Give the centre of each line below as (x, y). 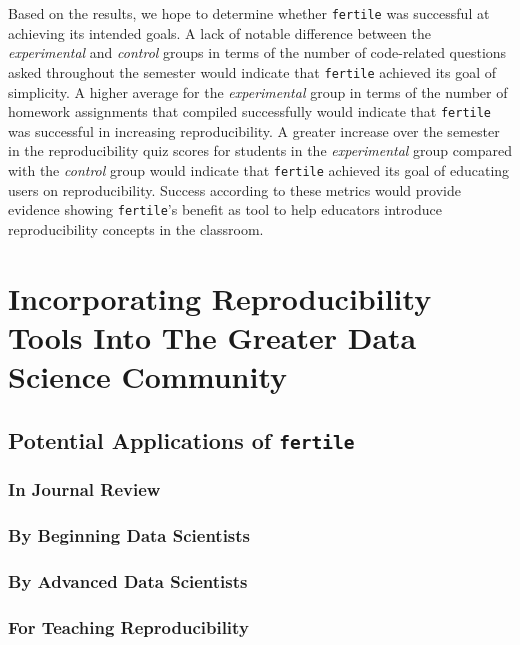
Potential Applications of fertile (181, 439)
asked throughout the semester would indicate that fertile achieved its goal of (252, 71)
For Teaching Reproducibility (128, 627)
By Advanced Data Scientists (128, 581)
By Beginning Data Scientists (129, 535)
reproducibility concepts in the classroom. (136, 228)
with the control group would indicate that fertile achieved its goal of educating (259, 169)
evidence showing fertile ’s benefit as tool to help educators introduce (225, 209)
